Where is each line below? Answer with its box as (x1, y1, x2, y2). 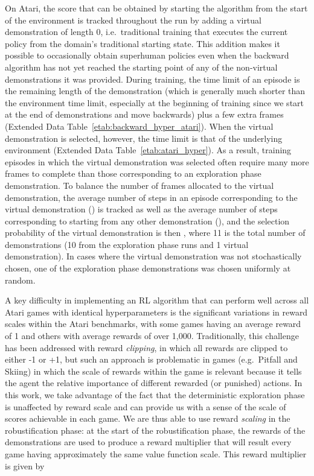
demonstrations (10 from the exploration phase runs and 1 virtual (5, 238, 249, 250)
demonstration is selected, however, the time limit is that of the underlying (5, 132, 283, 144)
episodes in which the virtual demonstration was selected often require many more (5, 155, 309, 168)
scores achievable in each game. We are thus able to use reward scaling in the (5, 412, 290, 425)
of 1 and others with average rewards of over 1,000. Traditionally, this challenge (5, 329, 299, 342)
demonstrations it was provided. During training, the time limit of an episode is (5, 72, 300, 85)
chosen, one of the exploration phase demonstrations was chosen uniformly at (5, 262, 291, 274)
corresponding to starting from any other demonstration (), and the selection (5, 214, 290, 227)
